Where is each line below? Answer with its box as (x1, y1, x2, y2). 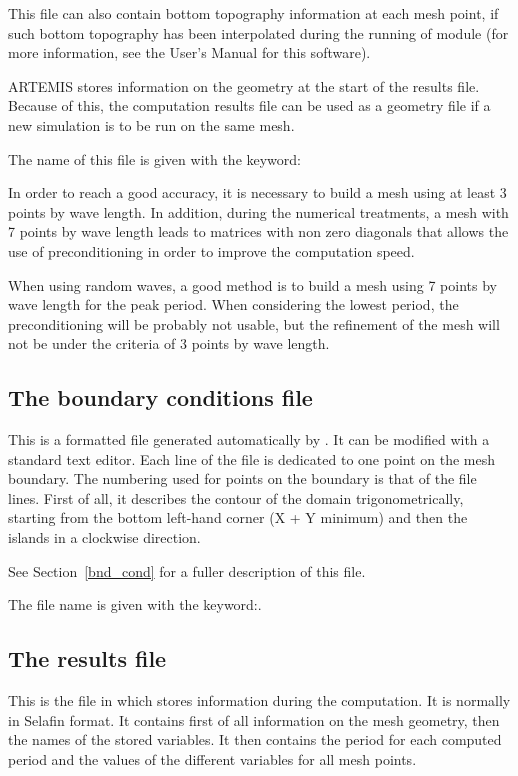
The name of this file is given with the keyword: (8, 148, 302, 169)
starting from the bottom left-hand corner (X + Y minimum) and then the (8, 507, 468, 528)
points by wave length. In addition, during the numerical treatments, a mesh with (8, 201, 509, 222)
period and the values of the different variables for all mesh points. (8, 748, 417, 769)
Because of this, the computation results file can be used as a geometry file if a (8, 95, 491, 116)
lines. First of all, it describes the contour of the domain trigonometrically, (8, 487, 464, 508)
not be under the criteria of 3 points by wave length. (8, 333, 330, 354)
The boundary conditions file (8, 382, 313, 413)
